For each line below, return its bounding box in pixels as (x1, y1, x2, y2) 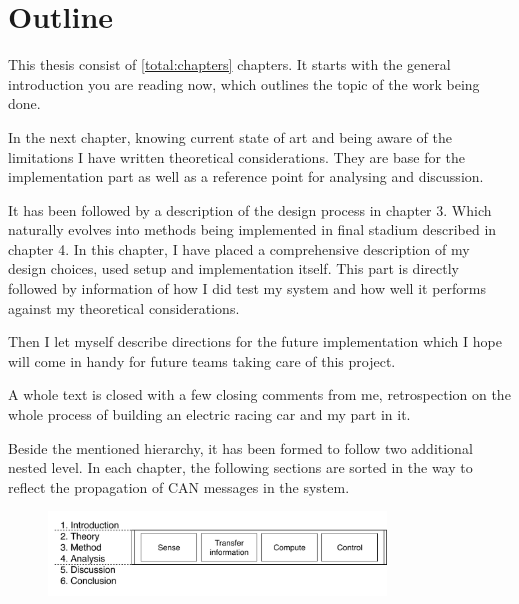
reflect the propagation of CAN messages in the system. (8, 476, 350, 497)
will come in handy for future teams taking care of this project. (8, 350, 396, 371)
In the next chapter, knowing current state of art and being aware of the (8, 126, 452, 147)
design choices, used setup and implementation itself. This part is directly (8, 258, 459, 279)
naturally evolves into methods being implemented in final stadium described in (8, 219, 497, 240)
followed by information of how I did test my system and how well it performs (8, 278, 486, 299)
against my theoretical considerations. (8, 297, 240, 318)
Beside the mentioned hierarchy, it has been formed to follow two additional (8, 437, 473, 458)
